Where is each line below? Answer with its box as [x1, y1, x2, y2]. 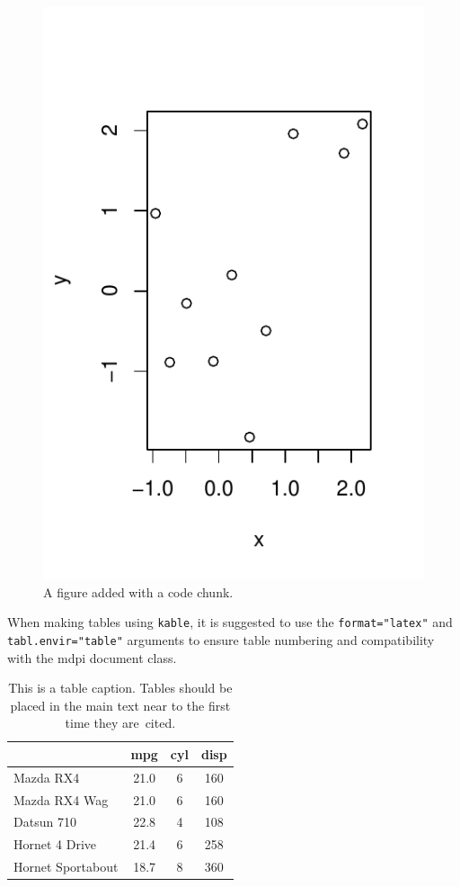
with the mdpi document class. [7, 648, 177, 667]
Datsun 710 [13, 812, 76, 831]
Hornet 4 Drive [13, 835, 97, 854]
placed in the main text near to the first [10, 695, 231, 714]
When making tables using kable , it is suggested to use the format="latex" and [7, 613, 453, 632]
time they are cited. [65, 713, 176, 732]
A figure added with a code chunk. [43, 582, 234, 601]
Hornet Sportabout [13, 857, 119, 876]
